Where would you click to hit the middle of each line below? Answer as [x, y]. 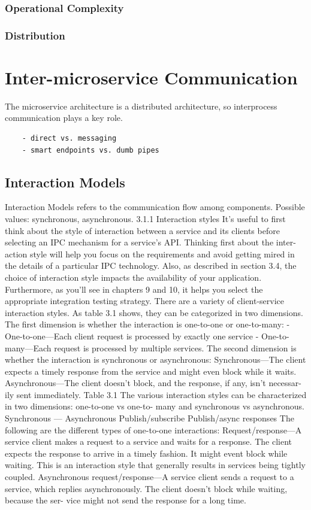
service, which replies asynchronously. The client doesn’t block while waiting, [146, 488]
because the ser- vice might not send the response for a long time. [126, 500]
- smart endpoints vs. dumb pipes [90, 150]
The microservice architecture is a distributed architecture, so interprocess [141, 106]
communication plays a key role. [64, 118]
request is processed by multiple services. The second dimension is [175, 347]
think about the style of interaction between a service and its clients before [142, 230]
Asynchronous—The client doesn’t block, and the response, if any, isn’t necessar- [153, 383]
